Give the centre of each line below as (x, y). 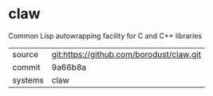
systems (28, 80)
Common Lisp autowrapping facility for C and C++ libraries (105, 36)
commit (26, 67)
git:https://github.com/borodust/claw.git (126, 54)
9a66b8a (69, 67)
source (25, 54)
